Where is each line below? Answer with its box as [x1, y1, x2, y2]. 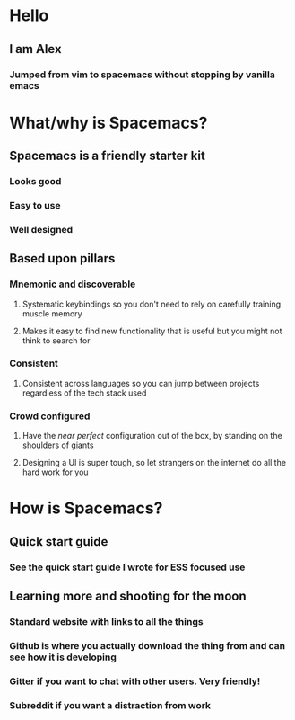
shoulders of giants [22, 440, 94, 450]
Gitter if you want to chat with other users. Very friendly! [9, 675, 261, 688]
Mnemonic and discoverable [9, 278, 136, 290]
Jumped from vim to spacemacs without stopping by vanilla [9, 68, 275, 81]
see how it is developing [9, 651, 117, 663]
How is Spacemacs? [9, 498, 163, 519]
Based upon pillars [9, 251, 116, 266]
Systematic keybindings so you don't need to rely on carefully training [22, 298, 282, 309]
